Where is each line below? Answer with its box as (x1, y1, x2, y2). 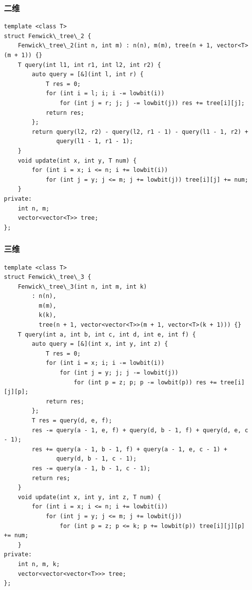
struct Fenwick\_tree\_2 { (4, 32, 91, 40)
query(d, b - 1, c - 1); (56, 455, 137, 463)
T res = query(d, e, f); (32, 417, 112, 424)
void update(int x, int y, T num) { (18, 157, 137, 164)
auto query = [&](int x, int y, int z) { (32, 340, 168, 348)
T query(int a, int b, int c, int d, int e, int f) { (18, 331, 196, 338)
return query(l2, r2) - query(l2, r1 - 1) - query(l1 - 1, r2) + (32, 128, 249, 135)
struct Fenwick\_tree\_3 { (4, 274, 91, 281)
